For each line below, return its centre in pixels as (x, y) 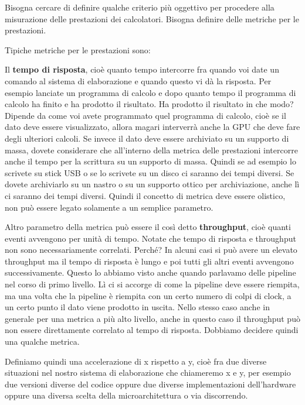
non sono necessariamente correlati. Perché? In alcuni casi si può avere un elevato (151, 250)
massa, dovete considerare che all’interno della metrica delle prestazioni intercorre (151, 150)
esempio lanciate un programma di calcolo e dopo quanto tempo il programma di (150, 92)
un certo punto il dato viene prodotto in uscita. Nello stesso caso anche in (137, 307)
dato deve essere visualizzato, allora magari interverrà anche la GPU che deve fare (152, 127)
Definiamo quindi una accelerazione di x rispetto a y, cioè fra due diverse (136, 361)
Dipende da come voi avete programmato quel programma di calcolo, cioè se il (145, 115)
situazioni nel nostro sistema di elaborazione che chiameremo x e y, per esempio (148, 373)
